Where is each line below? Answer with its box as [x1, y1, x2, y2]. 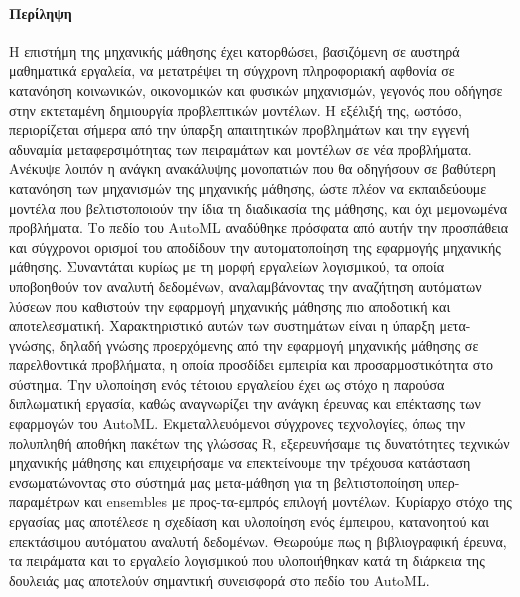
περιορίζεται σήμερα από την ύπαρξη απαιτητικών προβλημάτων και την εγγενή [9, 119, 470, 140]
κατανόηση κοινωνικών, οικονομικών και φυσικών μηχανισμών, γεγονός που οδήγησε [9, 79, 503, 100]
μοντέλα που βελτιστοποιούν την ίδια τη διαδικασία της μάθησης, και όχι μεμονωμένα [9, 197, 508, 218]
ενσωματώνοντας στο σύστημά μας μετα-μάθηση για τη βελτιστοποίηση [9, 471, 424, 492]
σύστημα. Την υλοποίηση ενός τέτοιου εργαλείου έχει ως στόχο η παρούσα [9, 373, 445, 394]
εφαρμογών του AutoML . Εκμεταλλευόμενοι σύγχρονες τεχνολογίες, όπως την [9, 413, 466, 434]
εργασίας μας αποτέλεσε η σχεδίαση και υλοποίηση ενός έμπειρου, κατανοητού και [9, 511, 490, 532]
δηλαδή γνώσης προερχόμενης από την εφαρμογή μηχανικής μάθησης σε [59, 334, 479, 355]
